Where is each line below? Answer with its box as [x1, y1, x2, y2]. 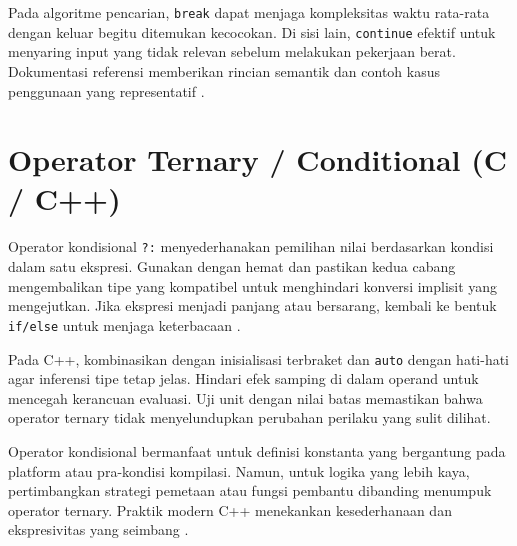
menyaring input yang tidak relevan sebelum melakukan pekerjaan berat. [8, 41, 456, 62]
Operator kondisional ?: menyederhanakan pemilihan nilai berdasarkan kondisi [8, 236, 494, 257]
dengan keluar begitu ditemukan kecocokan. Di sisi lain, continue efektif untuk [8, 21, 496, 42]
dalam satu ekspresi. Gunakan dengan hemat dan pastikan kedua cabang [8, 256, 456, 277]
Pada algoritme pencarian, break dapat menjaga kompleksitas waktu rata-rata [8, 2, 490, 22]
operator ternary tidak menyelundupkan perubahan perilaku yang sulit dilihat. [8, 407, 491, 428]
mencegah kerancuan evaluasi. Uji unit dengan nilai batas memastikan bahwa [8, 387, 483, 408]
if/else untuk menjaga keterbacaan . [8, 314, 241, 335]
